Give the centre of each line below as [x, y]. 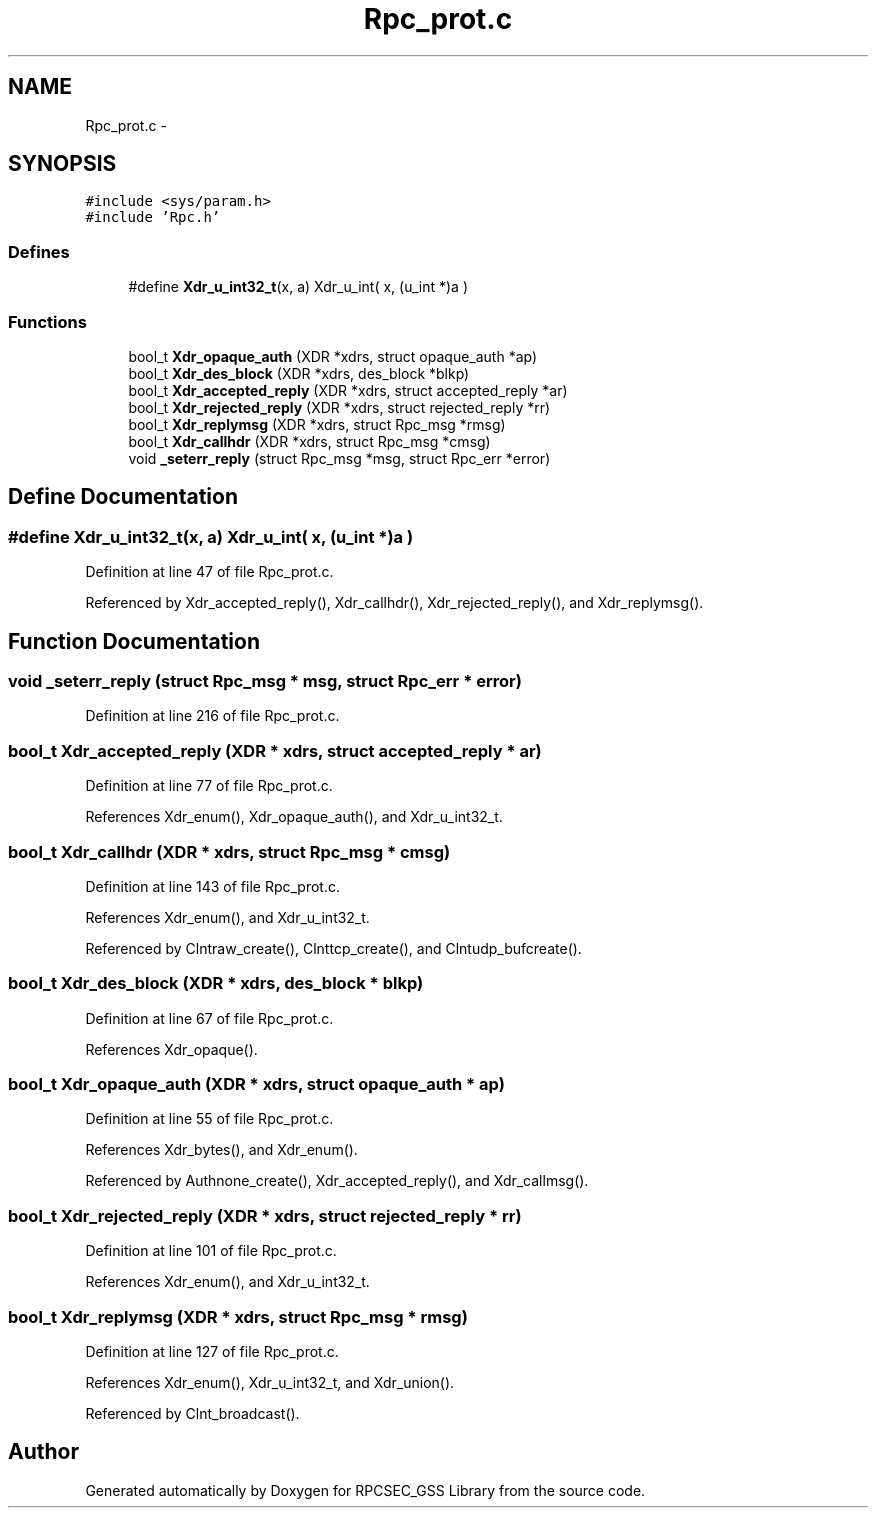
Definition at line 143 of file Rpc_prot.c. [212, 886]
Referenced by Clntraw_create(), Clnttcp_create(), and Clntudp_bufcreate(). [333, 948]
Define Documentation [123, 497]
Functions [47, 321]
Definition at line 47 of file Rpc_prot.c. [209, 572]
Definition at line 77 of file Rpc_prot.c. [209, 786]
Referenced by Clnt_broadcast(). [192, 1413]
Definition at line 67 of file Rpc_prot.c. [209, 1018]
